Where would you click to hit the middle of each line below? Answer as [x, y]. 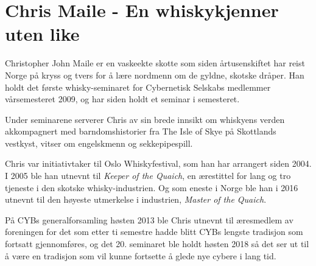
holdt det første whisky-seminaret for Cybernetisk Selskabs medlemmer [138, 87]
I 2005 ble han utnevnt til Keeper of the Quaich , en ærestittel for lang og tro [148, 176]
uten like [42, 34]
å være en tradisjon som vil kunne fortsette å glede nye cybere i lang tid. [141, 255]
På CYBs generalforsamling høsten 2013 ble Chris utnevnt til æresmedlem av [149, 219]
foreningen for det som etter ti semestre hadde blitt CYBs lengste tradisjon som [154, 232]
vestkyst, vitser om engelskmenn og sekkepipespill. [99, 143]
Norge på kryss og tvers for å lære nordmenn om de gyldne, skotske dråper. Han [155, 75]
